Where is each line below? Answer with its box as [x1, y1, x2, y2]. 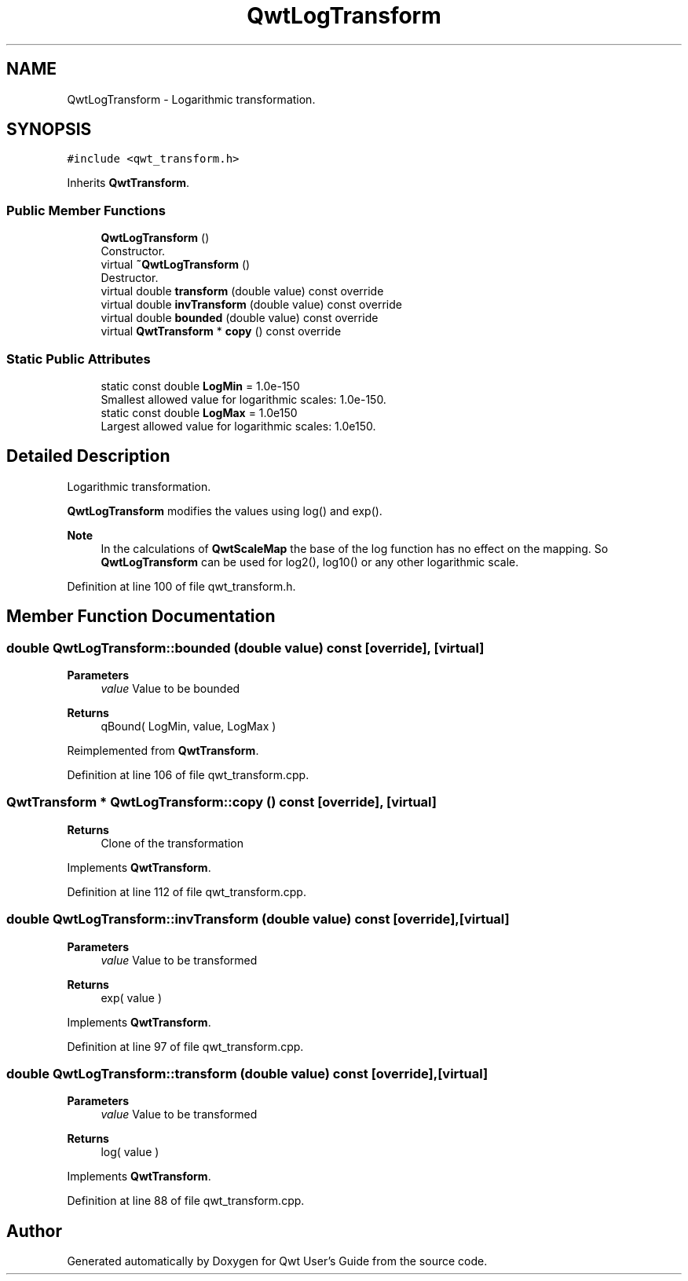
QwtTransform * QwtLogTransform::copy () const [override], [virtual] [6, 794, 437, 811]
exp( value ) [101, 990, 163, 1005]
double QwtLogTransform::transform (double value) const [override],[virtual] [6, 1065, 489, 1082]
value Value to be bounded [101, 682, 240, 695]
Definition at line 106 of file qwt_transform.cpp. [67, 768, 309, 781]
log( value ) [101, 1145, 159, 1159]
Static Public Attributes [6, 350, 151, 367]
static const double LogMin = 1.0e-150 [101, 379, 300, 393]
